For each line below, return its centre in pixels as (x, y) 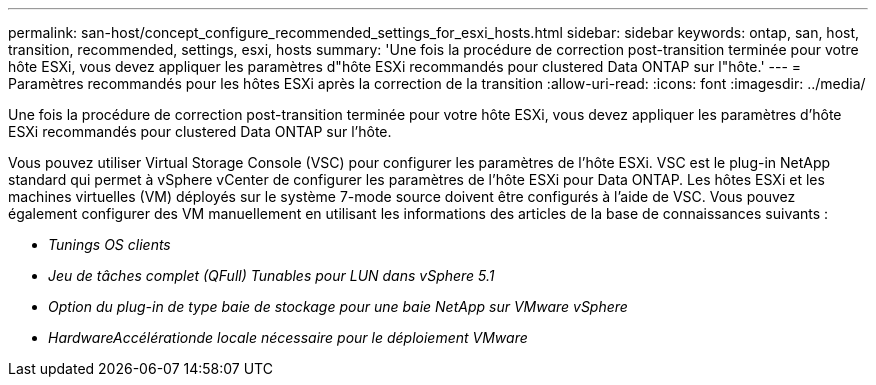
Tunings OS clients (109, 244)
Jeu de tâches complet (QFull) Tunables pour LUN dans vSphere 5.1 (271, 275)
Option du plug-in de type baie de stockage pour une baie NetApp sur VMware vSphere (338, 306)
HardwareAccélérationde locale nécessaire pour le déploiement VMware (288, 337)
